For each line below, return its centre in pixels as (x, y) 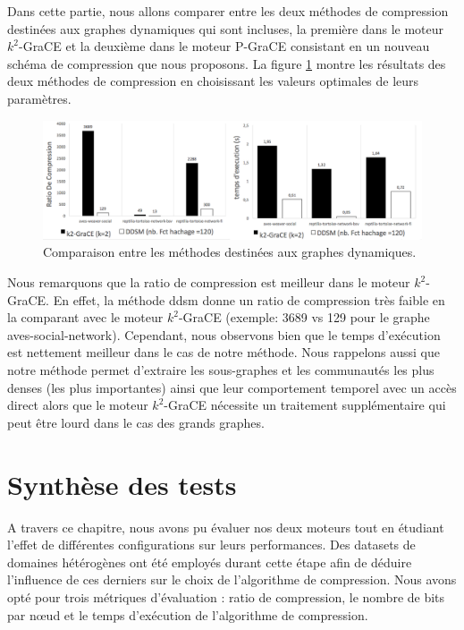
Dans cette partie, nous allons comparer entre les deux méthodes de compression (228, 11)
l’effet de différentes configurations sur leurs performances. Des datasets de (211, 545)
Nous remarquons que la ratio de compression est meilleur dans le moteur (209, 282)
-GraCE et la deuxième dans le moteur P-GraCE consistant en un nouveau (224, 46)
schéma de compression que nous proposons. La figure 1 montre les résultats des (227, 63)
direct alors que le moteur (78, 405)
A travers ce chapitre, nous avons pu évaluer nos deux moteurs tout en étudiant (226, 527)
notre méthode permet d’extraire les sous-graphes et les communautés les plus (221, 370)
